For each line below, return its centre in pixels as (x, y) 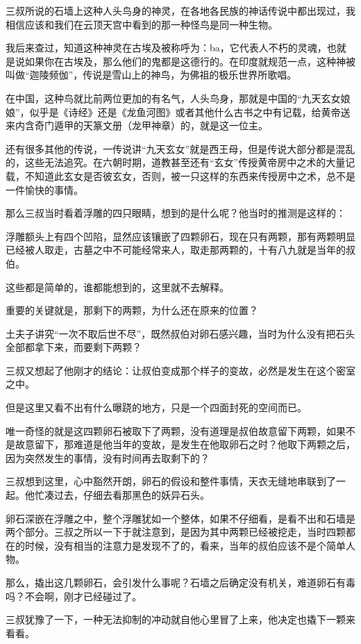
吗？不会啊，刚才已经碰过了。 (74, 596)
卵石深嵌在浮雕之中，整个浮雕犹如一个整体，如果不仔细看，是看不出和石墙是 (180, 518)
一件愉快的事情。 (44, 189)
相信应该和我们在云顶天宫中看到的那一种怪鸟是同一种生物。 (142, 24)
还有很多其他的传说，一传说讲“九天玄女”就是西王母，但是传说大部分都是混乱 (180, 148)
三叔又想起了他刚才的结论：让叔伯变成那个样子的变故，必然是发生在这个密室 (180, 370)
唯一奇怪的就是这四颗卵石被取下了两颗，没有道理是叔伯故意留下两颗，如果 (176, 430)
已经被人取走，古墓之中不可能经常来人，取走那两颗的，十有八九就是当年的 (176, 250)
